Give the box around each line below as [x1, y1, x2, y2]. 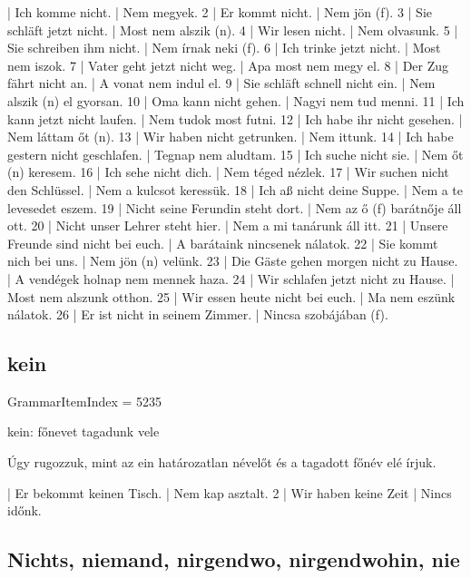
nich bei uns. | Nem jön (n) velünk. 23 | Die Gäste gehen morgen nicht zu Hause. [7, 251, 458, 270]
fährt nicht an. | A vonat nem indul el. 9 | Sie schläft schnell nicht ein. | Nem [7, 73, 436, 93]
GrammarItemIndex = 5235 [7, 391, 162, 410]
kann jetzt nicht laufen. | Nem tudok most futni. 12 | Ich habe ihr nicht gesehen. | [7, 109, 463, 128]
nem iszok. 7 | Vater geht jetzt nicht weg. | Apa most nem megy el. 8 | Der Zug [7, 55, 449, 74]
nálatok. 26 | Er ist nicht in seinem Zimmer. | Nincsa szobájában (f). [7, 305, 388, 324]
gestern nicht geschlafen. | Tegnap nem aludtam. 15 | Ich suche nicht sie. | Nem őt [7, 144, 464, 163]
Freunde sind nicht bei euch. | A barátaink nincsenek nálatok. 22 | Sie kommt [7, 233, 438, 252]
